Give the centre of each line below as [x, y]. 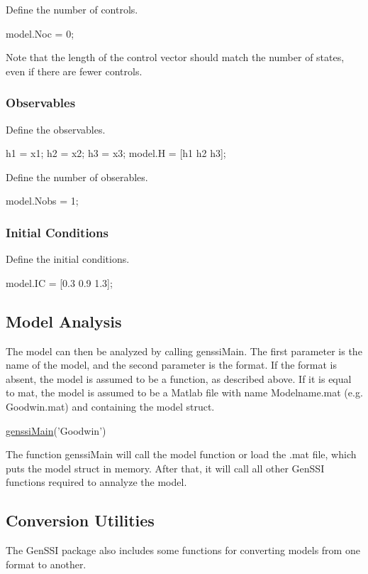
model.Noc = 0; [40, 33]
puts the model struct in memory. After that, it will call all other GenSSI [165, 468]
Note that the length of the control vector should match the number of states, [175, 57]
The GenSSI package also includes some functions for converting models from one [183, 550]
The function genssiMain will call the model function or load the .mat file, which [181, 454]
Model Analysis [64, 321]
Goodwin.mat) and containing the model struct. [110, 406]
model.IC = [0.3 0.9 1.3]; [59, 282]
